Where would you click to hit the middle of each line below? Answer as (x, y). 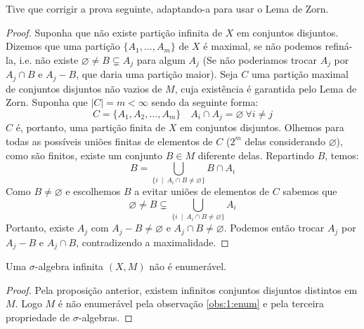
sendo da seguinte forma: (205, 102)
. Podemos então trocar (274, 228)
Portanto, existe (40, 228)
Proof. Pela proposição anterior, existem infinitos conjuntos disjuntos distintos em (182, 289)
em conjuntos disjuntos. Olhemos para (262, 127)
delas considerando (285, 141)
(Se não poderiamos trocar (260, 59)
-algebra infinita (69, 266)
